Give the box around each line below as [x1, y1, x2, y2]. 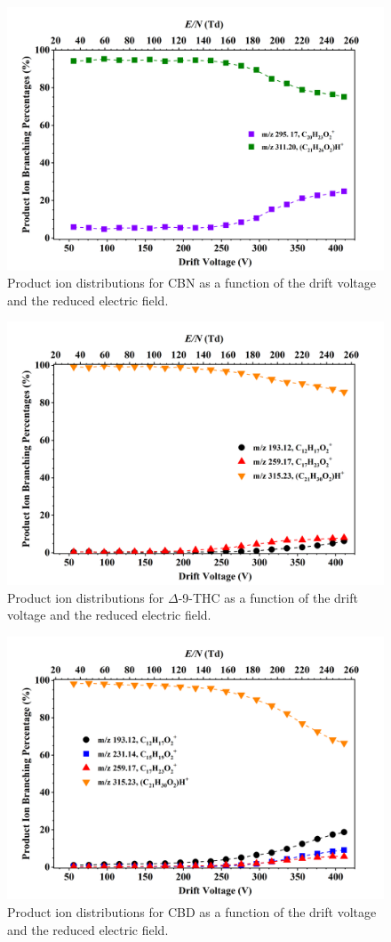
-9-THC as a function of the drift [178, 588, 358, 606]
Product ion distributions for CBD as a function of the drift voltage [7, 903, 377, 922]
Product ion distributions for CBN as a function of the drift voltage [7, 273, 377, 292]
